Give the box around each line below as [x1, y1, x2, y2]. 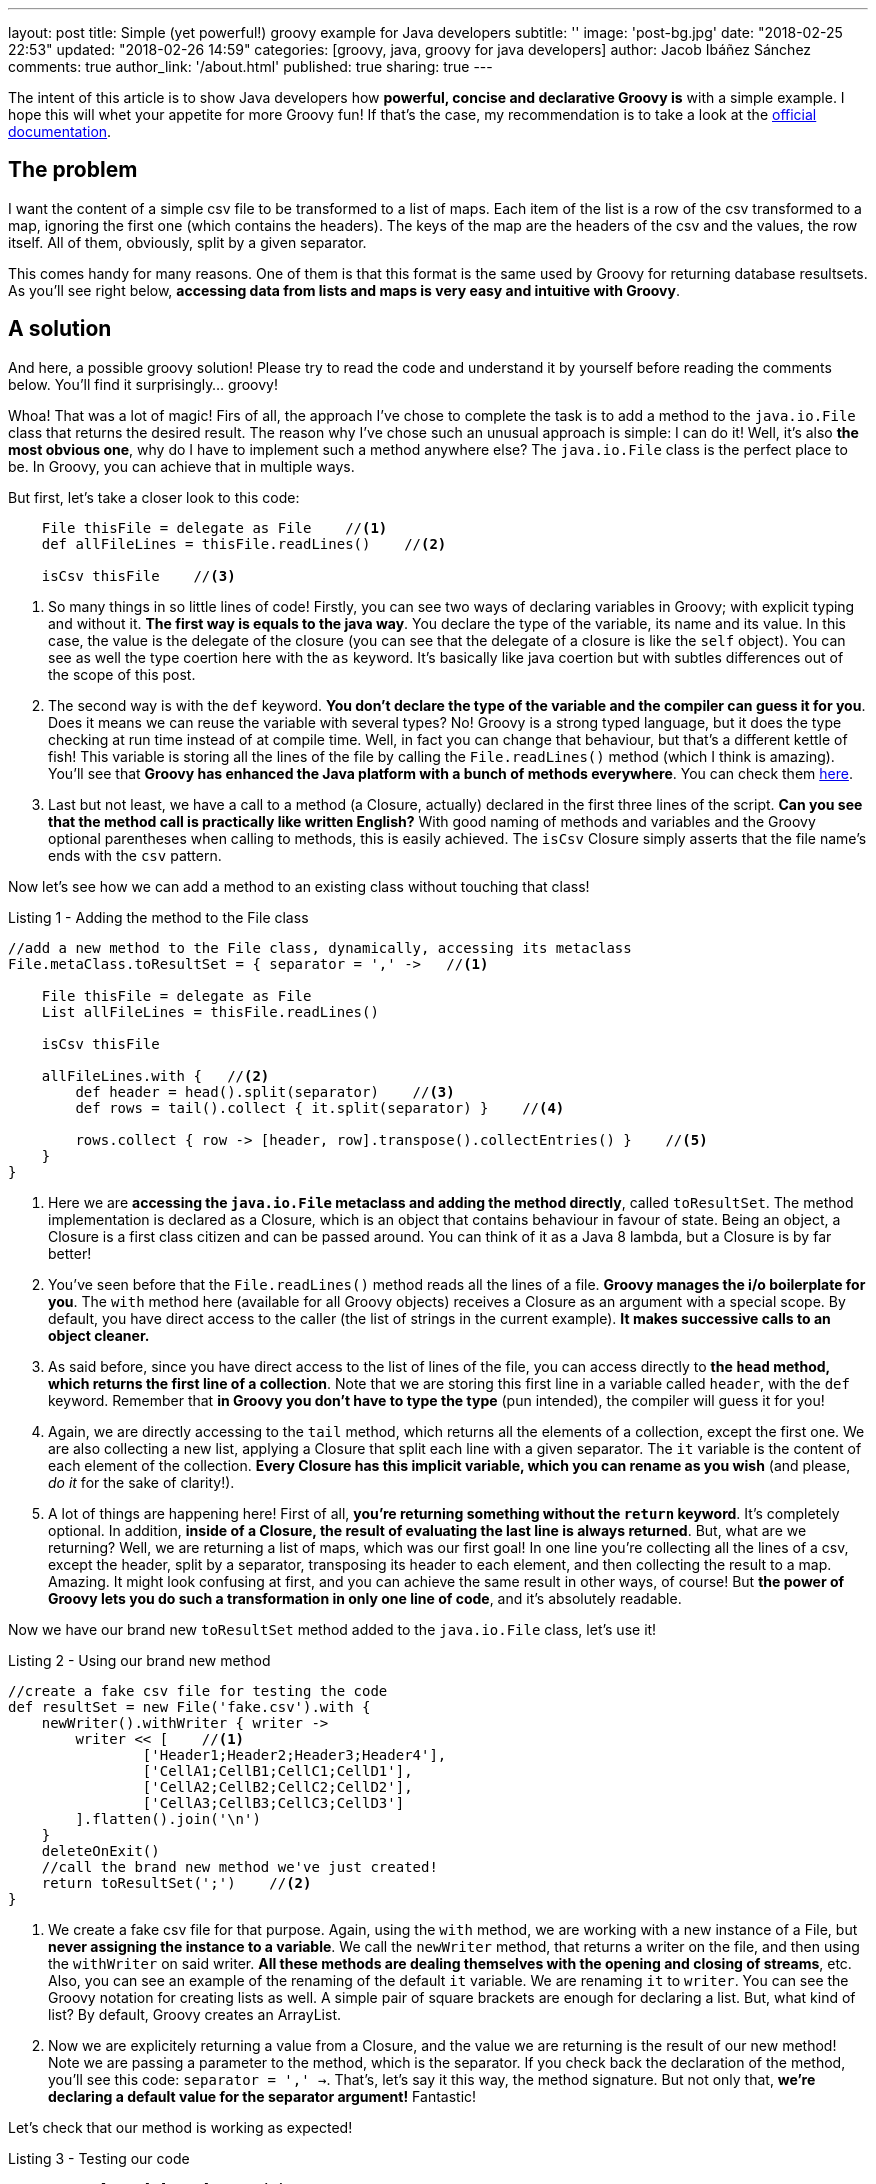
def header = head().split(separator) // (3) [75, 1083, 455, 1100]
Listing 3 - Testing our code [8, 2149, 190, 2167]
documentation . [8, 123, 112, 140]
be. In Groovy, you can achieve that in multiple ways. [8, 457, 355, 475]
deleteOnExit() [41, 1842, 160, 1859]
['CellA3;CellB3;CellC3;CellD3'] [142, 1794, 405, 1811]
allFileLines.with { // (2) [41, 1067, 270, 1084]
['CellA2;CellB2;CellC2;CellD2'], [142, 1778, 413, 1795]
